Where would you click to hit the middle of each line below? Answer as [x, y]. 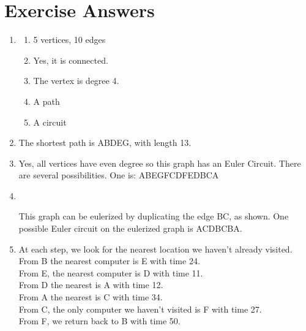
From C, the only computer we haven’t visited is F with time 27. [140, 309]
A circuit [50, 122]
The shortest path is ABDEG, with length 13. [105, 143]
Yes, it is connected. [71, 60]
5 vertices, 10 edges [69, 40]
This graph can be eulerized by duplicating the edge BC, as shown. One [154, 216]
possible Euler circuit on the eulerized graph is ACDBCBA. [130, 228]
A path [47, 101]
